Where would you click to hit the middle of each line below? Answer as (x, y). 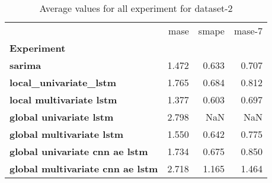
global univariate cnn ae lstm (79, 151)
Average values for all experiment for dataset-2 (136, 8)
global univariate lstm (62, 117)
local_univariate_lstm (63, 82)
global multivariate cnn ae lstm (84, 168)
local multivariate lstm (63, 100)
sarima (25, 65)
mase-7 (248, 31)
